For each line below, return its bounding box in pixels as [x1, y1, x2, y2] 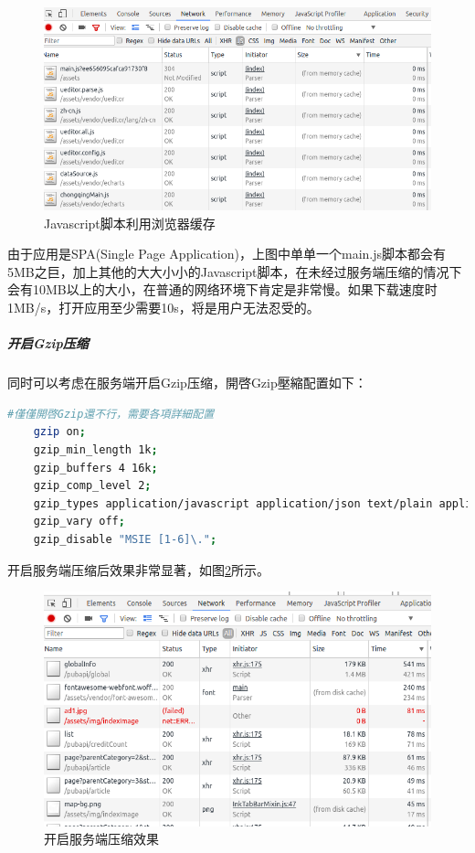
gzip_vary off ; [33, 515, 125, 528]
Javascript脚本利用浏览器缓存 [44, 213, 216, 232]
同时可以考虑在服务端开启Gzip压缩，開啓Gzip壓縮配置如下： [7, 373, 367, 392]
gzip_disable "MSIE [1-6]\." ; [33, 532, 217, 546]
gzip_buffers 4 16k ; [33, 461, 158, 474]
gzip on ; [33, 425, 86, 439]
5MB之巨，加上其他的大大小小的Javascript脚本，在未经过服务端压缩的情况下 [7, 261, 462, 281]
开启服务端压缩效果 [44, 829, 159, 848]
